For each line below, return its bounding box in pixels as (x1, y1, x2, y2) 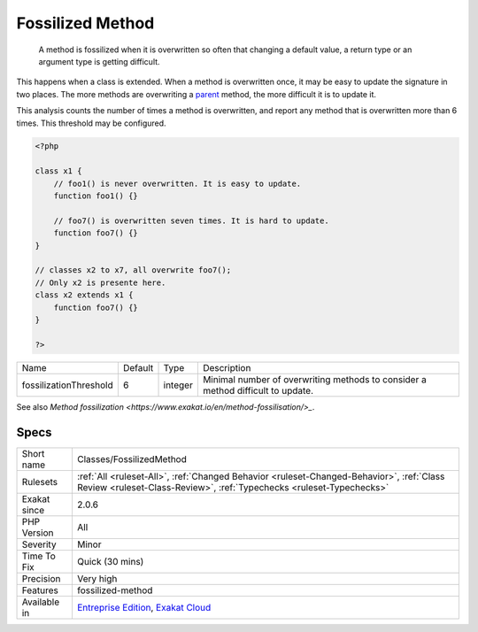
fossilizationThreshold (21, 379, 114, 391)
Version (21, 527, 54, 539)
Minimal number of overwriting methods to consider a (202, 373, 427, 385)
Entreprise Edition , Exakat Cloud (76, 601, 212, 613)
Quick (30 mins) (76, 555, 144, 567)
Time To (21, 550, 57, 562)
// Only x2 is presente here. (35, 277, 166, 288)
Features (21, 584, 59, 597)
